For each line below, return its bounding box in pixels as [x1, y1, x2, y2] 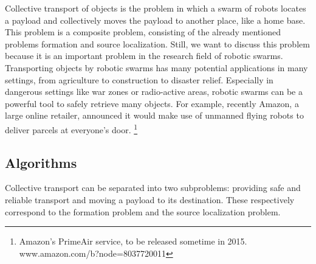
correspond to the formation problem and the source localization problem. [5, 205, 281, 218]
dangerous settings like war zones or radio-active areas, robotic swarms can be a [5, 85, 303, 98]
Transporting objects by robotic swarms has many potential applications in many [5, 61, 308, 74]
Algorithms [5, 153, 77, 172]
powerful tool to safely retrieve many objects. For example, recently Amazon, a [5, 97, 299, 109]
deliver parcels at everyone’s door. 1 [5, 121, 138, 136]
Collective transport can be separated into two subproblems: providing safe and [5, 181, 301, 194]
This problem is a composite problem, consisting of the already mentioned [5, 26, 281, 38]
